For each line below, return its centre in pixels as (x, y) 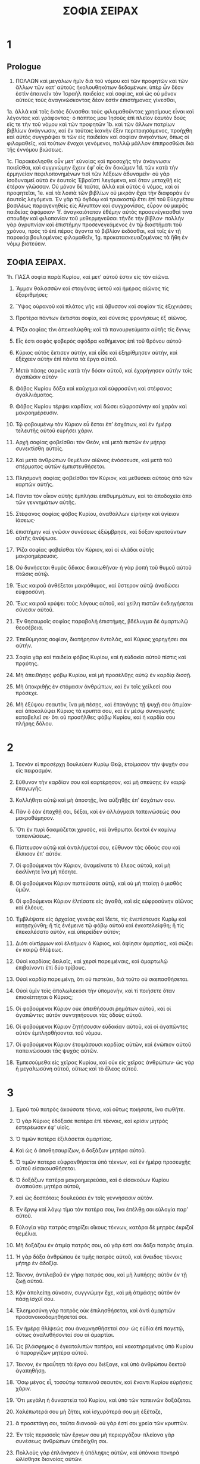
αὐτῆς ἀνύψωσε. (37, 538)
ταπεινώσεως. (33, 836)
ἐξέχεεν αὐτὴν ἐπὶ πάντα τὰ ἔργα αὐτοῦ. (66, 359)
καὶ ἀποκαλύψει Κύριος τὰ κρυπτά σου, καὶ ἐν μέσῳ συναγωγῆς (95, 711)
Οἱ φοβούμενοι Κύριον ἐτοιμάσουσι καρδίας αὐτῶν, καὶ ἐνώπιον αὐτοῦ (103, 1044)
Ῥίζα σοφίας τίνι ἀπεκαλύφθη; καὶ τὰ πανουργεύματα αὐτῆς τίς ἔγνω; (103, 329)
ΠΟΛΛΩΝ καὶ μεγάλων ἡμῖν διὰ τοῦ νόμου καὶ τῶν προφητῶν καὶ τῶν (101, 81)
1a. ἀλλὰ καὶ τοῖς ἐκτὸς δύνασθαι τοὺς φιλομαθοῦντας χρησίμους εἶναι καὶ (100, 111)
